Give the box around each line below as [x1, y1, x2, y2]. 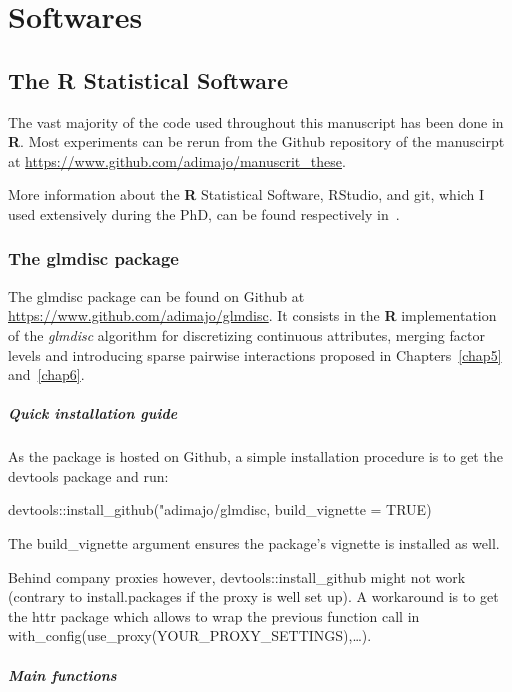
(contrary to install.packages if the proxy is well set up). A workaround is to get [8, 586, 499, 607]
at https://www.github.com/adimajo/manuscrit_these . [8, 150, 346, 171]
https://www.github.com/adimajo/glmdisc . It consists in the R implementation [8, 305, 497, 326]
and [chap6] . [8, 364, 85, 385]
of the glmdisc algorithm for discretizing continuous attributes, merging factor [8, 324, 485, 345]
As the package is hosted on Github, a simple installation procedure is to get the [8, 446, 503, 467]
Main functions [8, 664, 117, 685]
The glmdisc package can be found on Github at [8, 285, 305, 306]
